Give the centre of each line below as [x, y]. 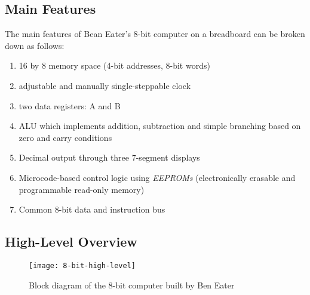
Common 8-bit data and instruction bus [92, 209]
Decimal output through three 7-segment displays [109, 157]
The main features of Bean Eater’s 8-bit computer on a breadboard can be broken [155, 34]
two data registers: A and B [70, 105]
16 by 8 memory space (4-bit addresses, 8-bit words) [114, 65]
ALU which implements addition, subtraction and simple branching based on [160, 126]
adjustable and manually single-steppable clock [105, 85]
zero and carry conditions [65, 137]
